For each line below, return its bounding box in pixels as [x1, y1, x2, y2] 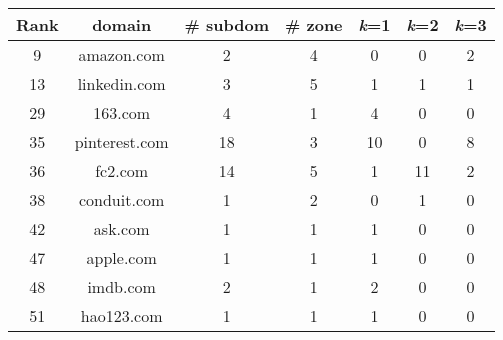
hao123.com [80, 304, 163, 327]
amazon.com [78, 43, 165, 66]
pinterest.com [74, 130, 169, 153]
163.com [93, 101, 151, 124]
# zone [285, 13, 343, 36]
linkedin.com [77, 72, 166, 95]
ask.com [93, 217, 150, 240]
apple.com [86, 246, 157, 269]
